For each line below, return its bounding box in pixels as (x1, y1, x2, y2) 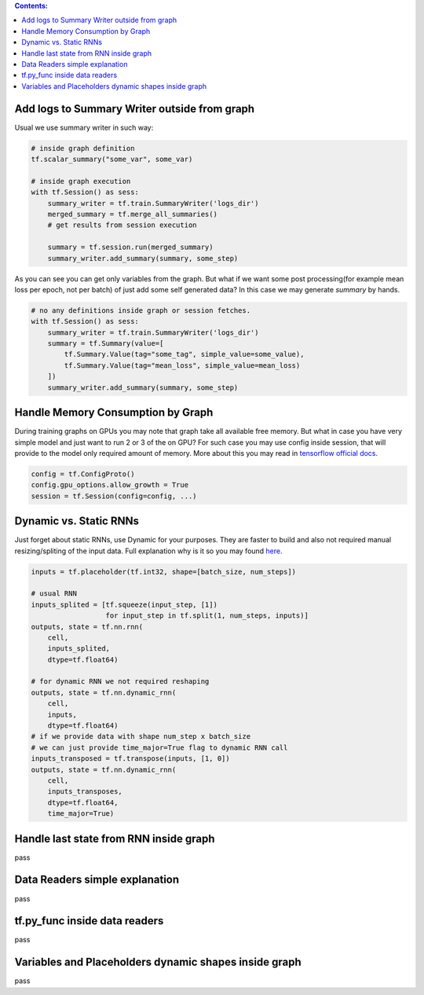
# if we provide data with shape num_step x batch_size (31, 732, 251, 741)
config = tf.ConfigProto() (31, 469, 135, 479)
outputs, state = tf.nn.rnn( (31, 622, 144, 631)
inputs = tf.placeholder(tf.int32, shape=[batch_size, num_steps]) (31, 567, 297, 576)
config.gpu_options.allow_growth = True (31, 480, 188, 490)
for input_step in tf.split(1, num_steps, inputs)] (105, 611, 309, 620)
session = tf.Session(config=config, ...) (31, 491, 197, 501)
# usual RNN (31, 589, 78, 598)
